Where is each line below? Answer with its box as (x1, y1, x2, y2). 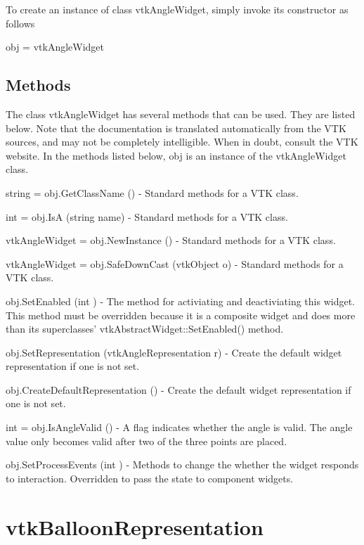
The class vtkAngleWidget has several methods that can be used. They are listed (6, 106, 356, 121)
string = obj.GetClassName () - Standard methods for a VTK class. (6, 185, 299, 200)
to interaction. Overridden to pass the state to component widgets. (6, 470, 294, 485)
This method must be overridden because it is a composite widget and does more (6, 307, 356, 322)
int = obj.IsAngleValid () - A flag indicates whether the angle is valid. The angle (6, 420, 353, 435)
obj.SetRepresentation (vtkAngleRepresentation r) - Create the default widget (6, 345, 342, 359)
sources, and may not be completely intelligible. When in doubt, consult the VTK (6, 134, 358, 149)
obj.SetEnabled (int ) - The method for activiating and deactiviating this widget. (6, 293, 355, 308)
